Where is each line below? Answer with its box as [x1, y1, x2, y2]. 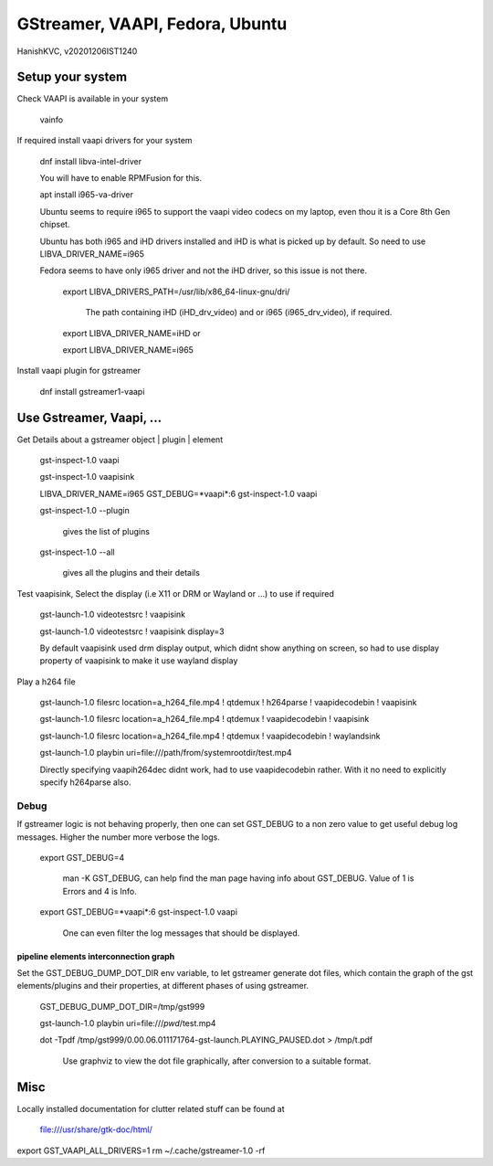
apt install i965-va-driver [39, 189, 134, 200]
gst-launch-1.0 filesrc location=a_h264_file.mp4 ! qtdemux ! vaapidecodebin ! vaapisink [39, 714, 370, 725]
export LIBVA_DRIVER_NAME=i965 [62, 344, 194, 355]
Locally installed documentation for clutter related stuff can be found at [16, 1103, 285, 1114]
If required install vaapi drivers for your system [16, 135, 193, 146]
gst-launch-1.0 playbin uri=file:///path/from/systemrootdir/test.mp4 [39, 747, 292, 758]
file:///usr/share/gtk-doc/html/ [39, 1124, 152, 1135]
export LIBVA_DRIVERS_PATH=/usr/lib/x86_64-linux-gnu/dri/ [62, 286, 290, 297]
